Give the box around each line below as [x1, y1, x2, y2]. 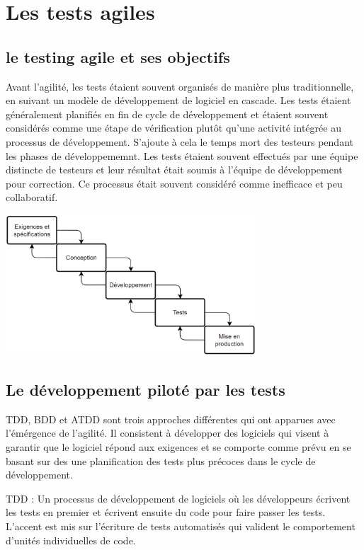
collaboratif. [6, 190, 58, 205]
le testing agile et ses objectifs [6, 45, 230, 67]
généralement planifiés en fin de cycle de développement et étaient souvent [6, 106, 329, 121]
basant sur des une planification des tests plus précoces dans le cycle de [6, 453, 316, 468]
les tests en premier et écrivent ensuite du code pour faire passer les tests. [6, 505, 326, 520]
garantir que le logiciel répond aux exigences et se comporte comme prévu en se [6, 440, 351, 454]
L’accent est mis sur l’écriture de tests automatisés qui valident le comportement [6, 519, 356, 533]
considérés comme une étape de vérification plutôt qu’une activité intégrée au [6, 120, 341, 135]
